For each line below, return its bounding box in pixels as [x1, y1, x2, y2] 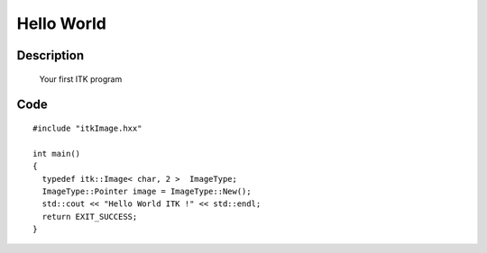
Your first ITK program [39, 73, 123, 85]
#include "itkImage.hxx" [32, 122, 142, 133]
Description [16, 48, 85, 63]
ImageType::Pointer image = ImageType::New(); [41, 185, 252, 196]
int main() [32, 149, 81, 158]
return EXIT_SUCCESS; [41, 212, 138, 221]
